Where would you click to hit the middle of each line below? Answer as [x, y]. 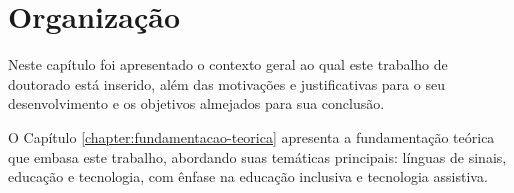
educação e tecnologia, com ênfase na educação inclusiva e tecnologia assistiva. [248, 176]
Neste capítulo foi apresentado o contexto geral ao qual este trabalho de [228, 64]
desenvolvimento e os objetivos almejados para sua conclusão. [196, 103]
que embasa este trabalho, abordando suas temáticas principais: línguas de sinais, [257, 156]
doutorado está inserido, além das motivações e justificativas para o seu [226, 83]
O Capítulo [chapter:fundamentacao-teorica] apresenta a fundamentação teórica [251, 136]
